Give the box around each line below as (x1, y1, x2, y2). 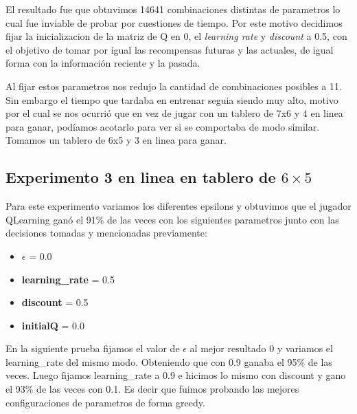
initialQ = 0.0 (21, 318, 84, 332)
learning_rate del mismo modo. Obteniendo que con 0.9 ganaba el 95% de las (5, 354, 332, 369)
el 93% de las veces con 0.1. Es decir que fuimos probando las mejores (5, 382, 299, 396)
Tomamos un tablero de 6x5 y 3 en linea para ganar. (5, 133, 227, 147)
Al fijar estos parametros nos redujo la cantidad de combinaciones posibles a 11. (5, 78, 342, 93)
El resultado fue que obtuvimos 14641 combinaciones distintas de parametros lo (5, 2, 341, 16)
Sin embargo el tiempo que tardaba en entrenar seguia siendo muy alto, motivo (5, 92, 338, 107)
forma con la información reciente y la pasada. (5, 56, 200, 70)
